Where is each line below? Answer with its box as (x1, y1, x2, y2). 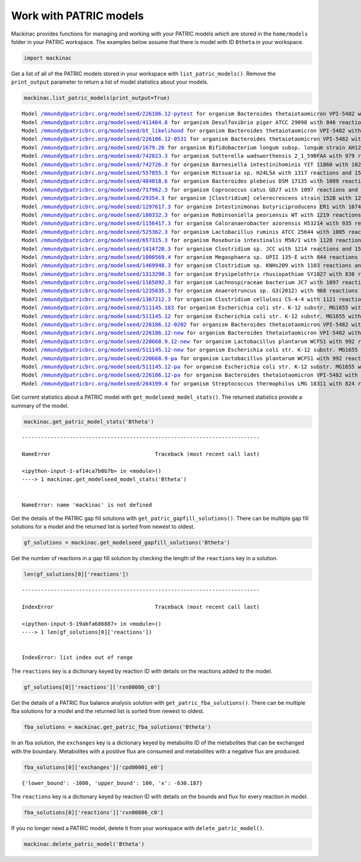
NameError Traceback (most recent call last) (22, 451, 260, 458)
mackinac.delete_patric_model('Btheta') (23, 840, 144, 848)
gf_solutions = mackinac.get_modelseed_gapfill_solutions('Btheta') (23, 539, 230, 546)
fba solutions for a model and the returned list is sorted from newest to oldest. (11, 708, 205, 715)
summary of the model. (11, 402, 69, 409)
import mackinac (23, 54, 72, 61)
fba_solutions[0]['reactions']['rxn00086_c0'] (23, 809, 164, 816)
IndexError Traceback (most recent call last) (22, 604, 260, 611)
